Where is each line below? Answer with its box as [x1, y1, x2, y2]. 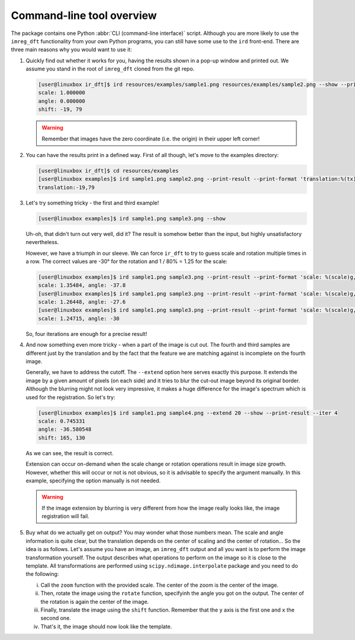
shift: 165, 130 [38, 434, 86, 441]
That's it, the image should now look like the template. [40, 623, 172, 630]
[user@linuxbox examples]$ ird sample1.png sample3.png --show [38, 215, 226, 222]
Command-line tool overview [11, 9, 157, 22]
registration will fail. [41, 513, 90, 520]
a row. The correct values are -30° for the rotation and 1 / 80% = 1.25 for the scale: [25, 258, 228, 265]
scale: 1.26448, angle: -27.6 [38, 299, 126, 305]
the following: [25, 571, 59, 578]
